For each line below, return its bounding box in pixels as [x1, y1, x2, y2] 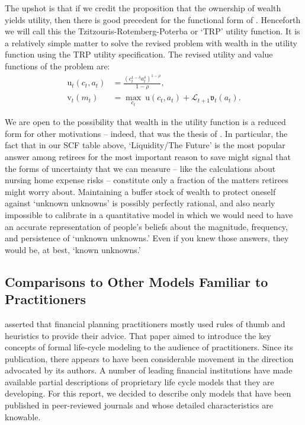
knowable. [5, 410, 41, 423]
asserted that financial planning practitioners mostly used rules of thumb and [5, 317, 285, 330]
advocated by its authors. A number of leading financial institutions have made [5, 364, 293, 376]
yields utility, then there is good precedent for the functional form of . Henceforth [5, 13, 301, 25]
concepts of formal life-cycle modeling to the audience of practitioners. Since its [5, 341, 293, 353]
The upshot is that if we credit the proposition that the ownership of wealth [5, 2, 281, 14]
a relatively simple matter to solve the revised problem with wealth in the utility [5, 36, 297, 49]
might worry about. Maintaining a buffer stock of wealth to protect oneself [5, 185, 276, 197]
